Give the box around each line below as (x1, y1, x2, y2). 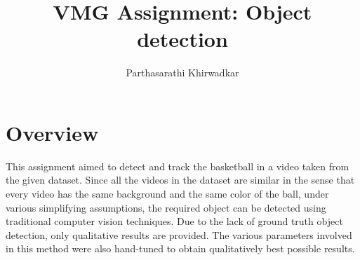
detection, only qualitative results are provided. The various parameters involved (6, 227, 352, 242)
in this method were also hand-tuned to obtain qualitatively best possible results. (6, 241, 355, 256)
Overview (6, 118, 99, 146)
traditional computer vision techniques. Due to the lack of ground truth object (6, 214, 343, 228)
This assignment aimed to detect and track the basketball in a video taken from (6, 158, 349, 173)
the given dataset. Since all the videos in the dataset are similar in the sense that (6, 172, 355, 187)
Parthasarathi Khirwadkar (126, 65, 239, 80)
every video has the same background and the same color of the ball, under (6, 186, 329, 201)
